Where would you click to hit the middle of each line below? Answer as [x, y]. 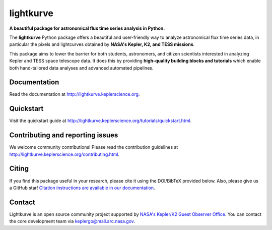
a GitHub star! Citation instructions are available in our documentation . [82, 188]
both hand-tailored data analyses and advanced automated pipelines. [81, 68]
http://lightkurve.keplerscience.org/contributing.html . [64, 154]
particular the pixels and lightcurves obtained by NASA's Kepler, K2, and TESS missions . [102, 44]
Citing [19, 169]
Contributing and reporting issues [64, 135]
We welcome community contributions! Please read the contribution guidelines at [94, 147]
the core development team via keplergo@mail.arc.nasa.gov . [72, 221]
